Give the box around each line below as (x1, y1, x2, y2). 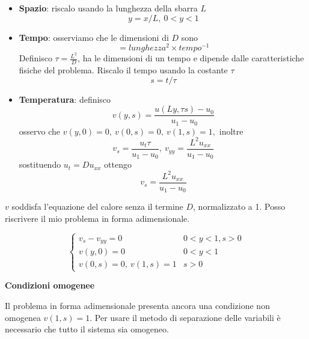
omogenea (5, 311, 41, 323)
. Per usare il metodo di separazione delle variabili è (90, 311, 281, 323)
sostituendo (19, 158, 61, 171)
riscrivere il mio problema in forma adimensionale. (5, 212, 190, 224)
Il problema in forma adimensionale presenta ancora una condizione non (5, 299, 270, 311)
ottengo (104, 158, 132, 171)
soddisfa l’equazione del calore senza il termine (11, 200, 183, 213)
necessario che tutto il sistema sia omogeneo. (5, 323, 169, 335)
